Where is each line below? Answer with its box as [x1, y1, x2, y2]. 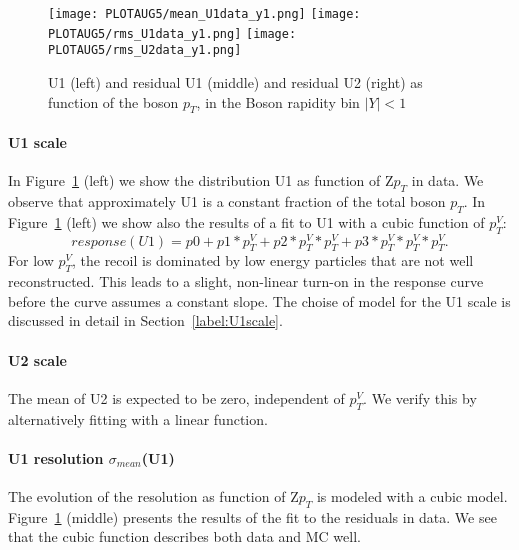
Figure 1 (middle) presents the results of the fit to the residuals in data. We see [8, 506, 497, 527]
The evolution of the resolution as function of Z [8, 485, 299, 506]
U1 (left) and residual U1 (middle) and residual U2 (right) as [48, 71, 423, 92]
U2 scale [8, 349, 67, 370]
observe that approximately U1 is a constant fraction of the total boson [8, 190, 446, 211]
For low [8, 250, 54, 271]
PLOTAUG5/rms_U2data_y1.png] [48, 43, 242, 58]
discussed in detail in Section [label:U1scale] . [8, 310, 283, 331]
